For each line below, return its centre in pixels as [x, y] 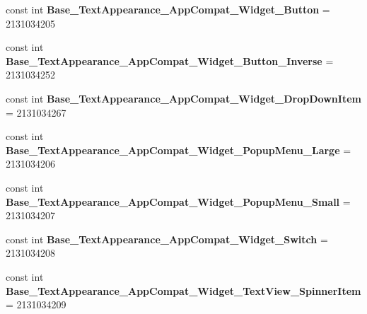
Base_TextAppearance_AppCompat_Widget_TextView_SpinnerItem [183, 290]
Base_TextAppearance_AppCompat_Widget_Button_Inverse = [170, 60]
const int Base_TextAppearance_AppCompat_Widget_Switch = [167, 239]
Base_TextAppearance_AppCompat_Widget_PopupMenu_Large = [179, 150]
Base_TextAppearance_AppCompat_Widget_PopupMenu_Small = [178, 201]
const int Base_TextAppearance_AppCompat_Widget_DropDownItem [183, 98]
